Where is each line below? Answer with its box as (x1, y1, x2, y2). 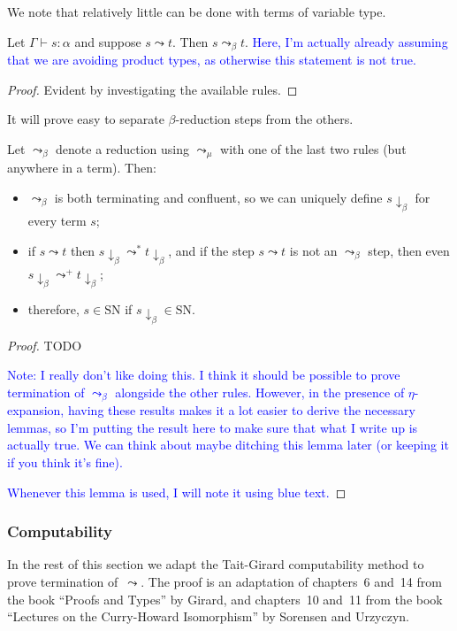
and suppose (74, 32, 141, 50)
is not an (289, 241, 338, 259)
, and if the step (168, 241, 255, 259)
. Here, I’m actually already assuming (244, 32, 448, 50)
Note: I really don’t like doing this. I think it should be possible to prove (7, 366, 400, 384)
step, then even (368, 241, 450, 259)
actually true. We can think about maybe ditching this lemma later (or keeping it (7, 435, 449, 454)
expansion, (7, 401, 65, 419)
